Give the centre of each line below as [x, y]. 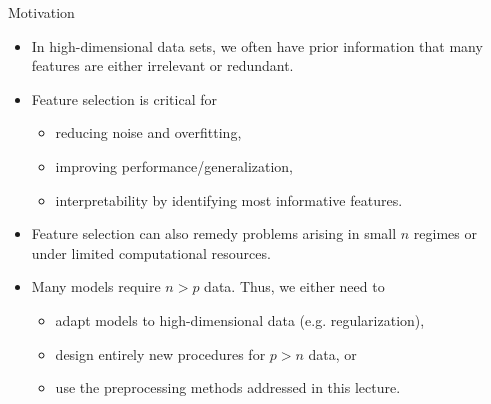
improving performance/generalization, [174, 165]
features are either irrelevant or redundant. [162, 65]
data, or [332, 353]
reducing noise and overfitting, [148, 132]
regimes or [445, 233]
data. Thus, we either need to [294, 286]
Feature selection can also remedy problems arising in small [214, 233]
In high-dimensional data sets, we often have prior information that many [257, 45]
